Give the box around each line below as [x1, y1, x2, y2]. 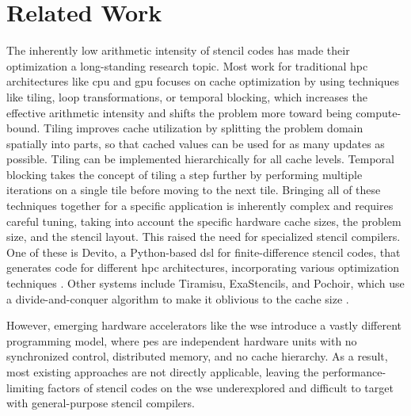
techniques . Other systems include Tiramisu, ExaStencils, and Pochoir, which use [6, 275, 405, 292]
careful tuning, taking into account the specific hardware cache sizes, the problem [6, 212, 401, 229]
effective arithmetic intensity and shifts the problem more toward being [6, 104, 352, 120]
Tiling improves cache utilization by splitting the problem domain [44, 120, 363, 136]
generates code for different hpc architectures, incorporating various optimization [6, 259, 400, 276]
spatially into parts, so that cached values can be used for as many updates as [6, 135, 385, 151]
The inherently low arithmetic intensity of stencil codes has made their [6, 42, 350, 59]
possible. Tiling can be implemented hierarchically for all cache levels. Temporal [6, 151, 394, 167]
